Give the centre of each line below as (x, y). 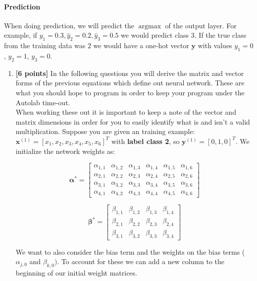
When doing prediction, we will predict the (69, 25)
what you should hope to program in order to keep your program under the (130, 92)
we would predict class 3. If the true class (184, 35)
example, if (21, 35)
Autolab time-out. (43, 102)
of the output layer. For (201, 25)
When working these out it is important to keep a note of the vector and (126, 112)
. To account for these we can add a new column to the (141, 261)
